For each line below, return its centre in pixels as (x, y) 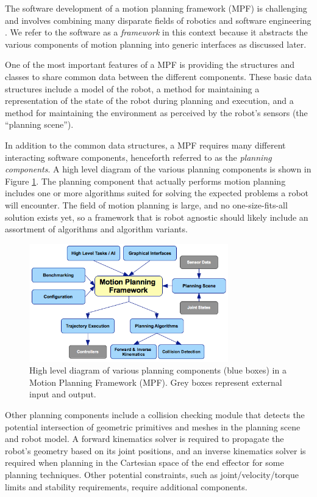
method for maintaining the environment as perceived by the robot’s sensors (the (156, 112)
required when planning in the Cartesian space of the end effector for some (144, 462)
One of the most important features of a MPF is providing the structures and (150, 64)
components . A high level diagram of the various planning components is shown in (158, 169)
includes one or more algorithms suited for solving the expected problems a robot (157, 193)
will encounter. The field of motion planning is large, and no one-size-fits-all (146, 204)
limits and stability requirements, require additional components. (126, 486)
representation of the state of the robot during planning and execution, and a (149, 101)
